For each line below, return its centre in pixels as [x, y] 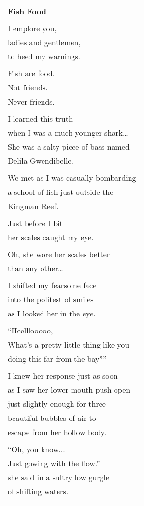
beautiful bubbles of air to [52, 418]
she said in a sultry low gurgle [59, 477]
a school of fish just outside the [61, 192]
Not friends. [28, 87]
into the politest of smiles [51, 299]
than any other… [36, 268]
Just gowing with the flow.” [54, 463]
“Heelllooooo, [30, 330]
